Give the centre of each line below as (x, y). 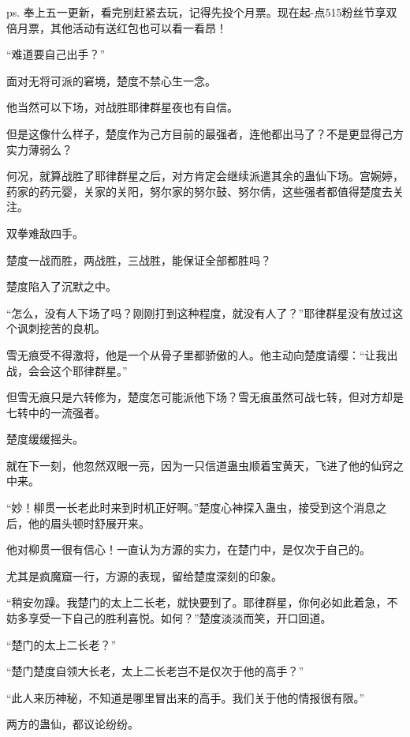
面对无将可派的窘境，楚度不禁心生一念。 (111, 80)
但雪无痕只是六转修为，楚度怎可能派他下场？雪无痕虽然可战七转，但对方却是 (205, 397)
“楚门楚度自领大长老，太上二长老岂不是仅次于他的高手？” (155, 671)
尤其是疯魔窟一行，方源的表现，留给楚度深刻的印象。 (144, 575)
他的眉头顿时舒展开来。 (89, 523)
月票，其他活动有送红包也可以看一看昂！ (122, 27)
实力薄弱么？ (39, 149)
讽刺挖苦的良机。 (61, 328)
